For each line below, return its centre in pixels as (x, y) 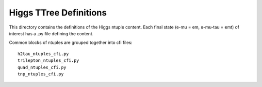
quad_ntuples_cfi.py (42, 67)
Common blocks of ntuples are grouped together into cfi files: (71, 43)
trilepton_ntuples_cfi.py (49, 61)
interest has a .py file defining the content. (51, 33)
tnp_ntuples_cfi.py (41, 74)
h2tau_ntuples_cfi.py (43, 54)
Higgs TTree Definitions (58, 13)
